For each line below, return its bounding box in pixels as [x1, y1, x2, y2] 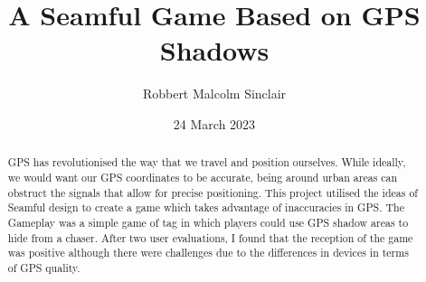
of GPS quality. [7, 259, 80, 275]
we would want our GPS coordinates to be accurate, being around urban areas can [7, 169, 398, 184]
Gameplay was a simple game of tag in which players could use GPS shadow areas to [7, 214, 409, 230]
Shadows [159, 32, 270, 69]
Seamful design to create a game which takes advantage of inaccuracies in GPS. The [7, 200, 404, 215]
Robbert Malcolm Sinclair [142, 84, 287, 103]
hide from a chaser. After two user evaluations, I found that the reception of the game [7, 230, 413, 245]
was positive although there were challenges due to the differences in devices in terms [7, 245, 409, 260]
